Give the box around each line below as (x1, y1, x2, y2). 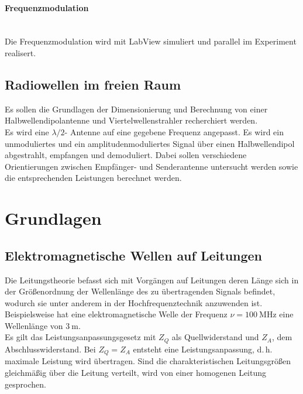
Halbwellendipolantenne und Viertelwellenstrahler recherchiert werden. (5, 114, 258, 126)
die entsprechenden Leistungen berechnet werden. (5, 172, 182, 184)
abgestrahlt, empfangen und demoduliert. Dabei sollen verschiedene (5, 149, 247, 161)
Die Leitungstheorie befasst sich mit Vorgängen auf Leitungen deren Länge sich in (5, 273, 299, 286)
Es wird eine (5, 125, 49, 138)
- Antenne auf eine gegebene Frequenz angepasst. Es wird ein (64, 125, 284, 138)
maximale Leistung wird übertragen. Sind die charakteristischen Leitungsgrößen (5, 355, 291, 367)
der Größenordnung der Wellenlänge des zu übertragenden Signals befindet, (5, 285, 276, 297)
